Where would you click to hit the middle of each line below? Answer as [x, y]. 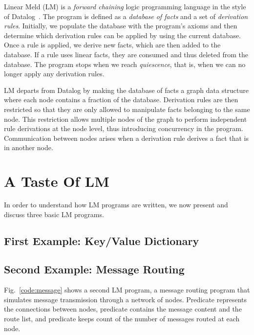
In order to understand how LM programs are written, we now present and [116, 205]
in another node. [29, 147]
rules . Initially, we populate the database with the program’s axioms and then [121, 26]
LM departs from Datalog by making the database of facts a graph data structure [127, 90]
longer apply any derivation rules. [54, 74]
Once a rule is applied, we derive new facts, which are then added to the [112, 45]
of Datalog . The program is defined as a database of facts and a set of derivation [126, 16]
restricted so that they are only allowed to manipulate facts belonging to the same [127, 109]
